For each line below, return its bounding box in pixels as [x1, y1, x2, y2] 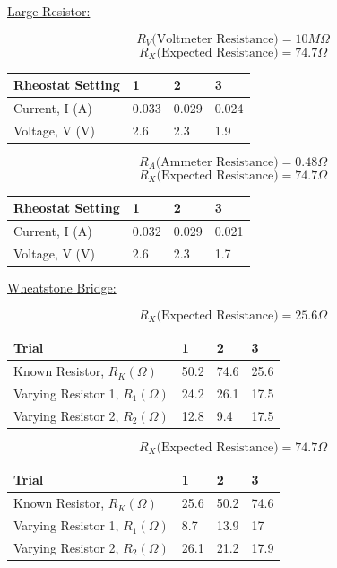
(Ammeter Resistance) [155, 155, 279, 169]
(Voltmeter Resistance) [151, 32, 279, 46]
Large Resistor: [7, 2, 91, 20]
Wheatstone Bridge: [7, 278, 117, 297]
